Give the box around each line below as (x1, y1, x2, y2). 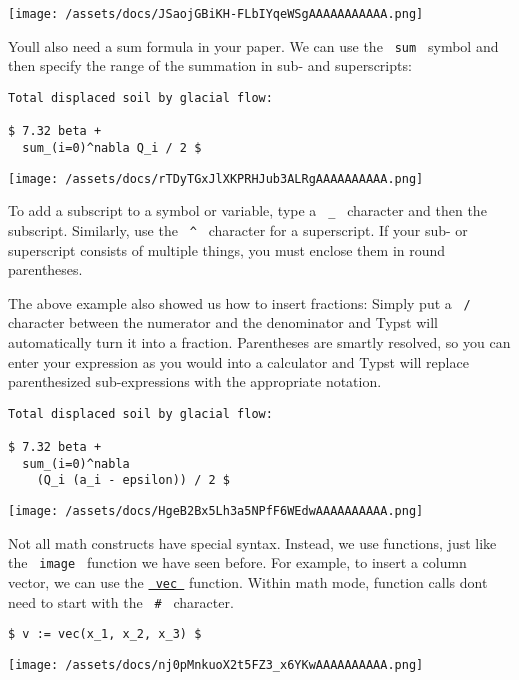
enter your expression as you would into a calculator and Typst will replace (8, 351, 469, 372)
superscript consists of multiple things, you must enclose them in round (8, 239, 446, 260)
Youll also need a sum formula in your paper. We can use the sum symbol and (8, 35, 499, 56)
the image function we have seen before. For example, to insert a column (8, 552, 467, 573)
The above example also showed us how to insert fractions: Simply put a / (8, 292, 471, 313)
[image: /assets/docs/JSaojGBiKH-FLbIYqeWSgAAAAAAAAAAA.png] (8, 7, 424, 21)
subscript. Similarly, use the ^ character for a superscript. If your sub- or (8, 219, 468, 240)
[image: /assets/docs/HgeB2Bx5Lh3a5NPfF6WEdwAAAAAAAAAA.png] (8, 504, 424, 518)
